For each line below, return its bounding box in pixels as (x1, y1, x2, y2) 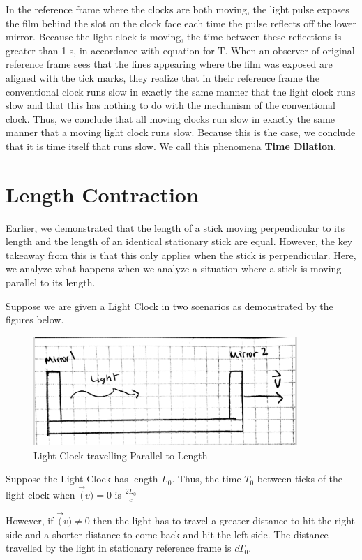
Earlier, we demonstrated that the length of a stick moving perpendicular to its (6, 220, 345, 235)
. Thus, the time (172, 471, 241, 486)
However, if (6, 513, 54, 527)
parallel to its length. (6, 275, 96, 290)
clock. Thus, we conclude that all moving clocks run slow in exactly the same (6, 111, 335, 126)
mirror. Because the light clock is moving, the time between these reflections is (6, 29, 342, 44)
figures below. (6, 312, 64, 327)
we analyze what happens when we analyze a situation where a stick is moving (6, 261, 342, 276)
